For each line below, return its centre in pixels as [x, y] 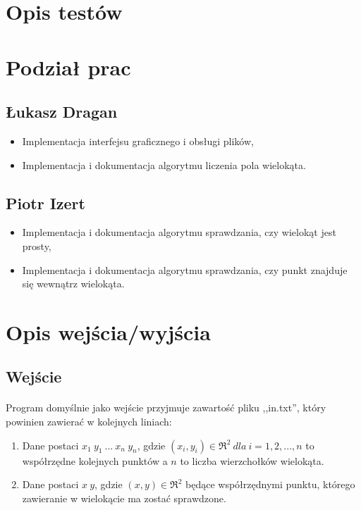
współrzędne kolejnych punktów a [95, 460]
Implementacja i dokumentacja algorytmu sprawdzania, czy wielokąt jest [179, 232]
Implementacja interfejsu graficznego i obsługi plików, [138, 141]
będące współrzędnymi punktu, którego [270, 484]
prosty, [37, 245]
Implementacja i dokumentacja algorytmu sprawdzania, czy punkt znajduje [185, 269]
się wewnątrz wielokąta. [73, 284]
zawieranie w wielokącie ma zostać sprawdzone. [124, 498]
